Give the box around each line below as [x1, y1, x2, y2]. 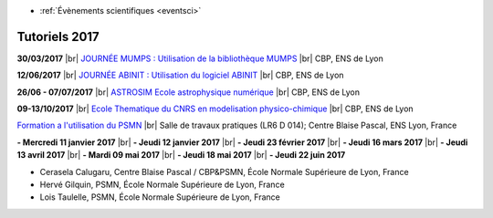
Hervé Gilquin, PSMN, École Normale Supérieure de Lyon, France [39, 179, 285, 191]
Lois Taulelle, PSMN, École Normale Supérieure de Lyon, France [39, 192, 280, 202]
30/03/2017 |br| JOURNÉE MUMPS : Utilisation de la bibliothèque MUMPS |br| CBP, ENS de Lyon [16, 53, 383, 64]
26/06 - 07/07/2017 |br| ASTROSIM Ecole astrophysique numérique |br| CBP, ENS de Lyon [16, 87, 361, 98]
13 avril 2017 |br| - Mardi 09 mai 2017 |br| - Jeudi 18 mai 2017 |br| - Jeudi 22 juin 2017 [16, 150, 346, 161]
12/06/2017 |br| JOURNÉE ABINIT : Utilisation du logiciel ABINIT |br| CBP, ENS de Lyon [16, 69, 344, 81]
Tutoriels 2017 [16, 28, 100, 45]
